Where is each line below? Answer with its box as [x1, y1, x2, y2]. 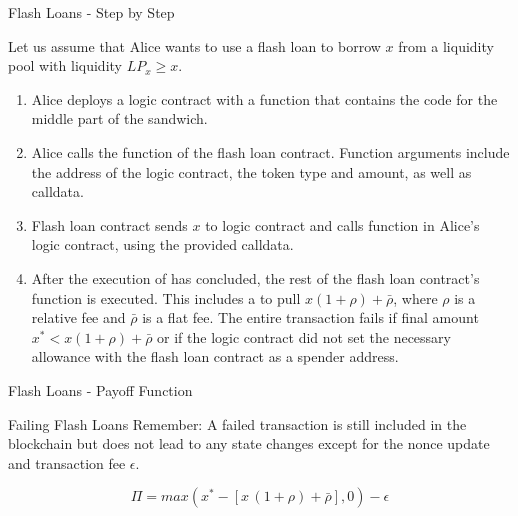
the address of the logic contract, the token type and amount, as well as [31, 161, 472, 182]
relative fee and [31, 307, 126, 328]
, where [393, 287, 438, 308]
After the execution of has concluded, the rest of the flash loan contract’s [31, 267, 480, 288]
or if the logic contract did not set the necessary [157, 326, 451, 347]
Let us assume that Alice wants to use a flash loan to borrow [8, 35, 381, 56]
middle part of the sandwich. [31, 108, 208, 129]
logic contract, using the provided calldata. [31, 234, 294, 255]
